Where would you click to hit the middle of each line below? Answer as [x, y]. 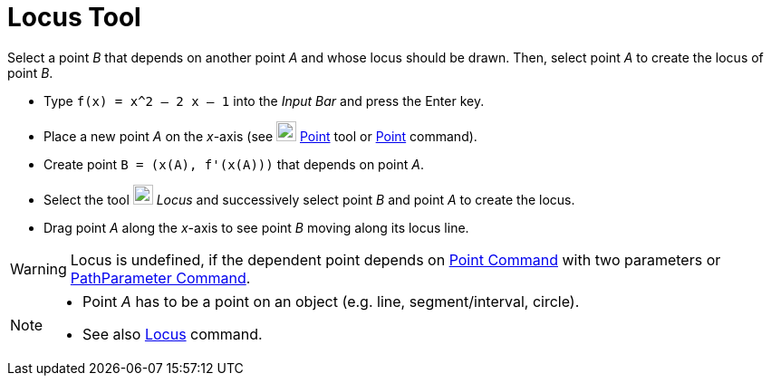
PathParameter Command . [160, 278]
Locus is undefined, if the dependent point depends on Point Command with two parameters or [395, 259]
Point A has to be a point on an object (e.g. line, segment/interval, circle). [331, 301]
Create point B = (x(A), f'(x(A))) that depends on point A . [234, 164]
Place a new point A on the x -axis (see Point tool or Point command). [260, 136]
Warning [39, 268]
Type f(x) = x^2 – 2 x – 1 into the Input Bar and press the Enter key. [264, 101]
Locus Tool [74, 17]
